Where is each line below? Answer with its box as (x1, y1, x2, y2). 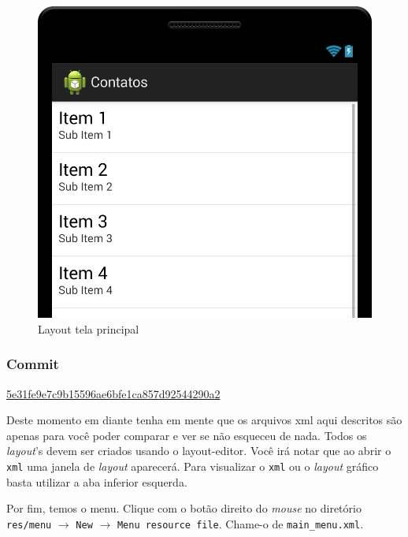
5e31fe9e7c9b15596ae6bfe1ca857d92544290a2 (6, 385, 221, 401)
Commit (6, 354, 59, 374)
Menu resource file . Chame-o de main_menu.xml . (117, 515, 364, 531)
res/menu (6, 519, 52, 531)
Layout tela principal (38, 320, 139, 337)
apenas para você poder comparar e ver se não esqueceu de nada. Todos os (6, 427, 367, 443)
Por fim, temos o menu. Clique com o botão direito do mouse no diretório (6, 500, 362, 516)
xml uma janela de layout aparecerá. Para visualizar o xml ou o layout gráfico (6, 458, 379, 474)
